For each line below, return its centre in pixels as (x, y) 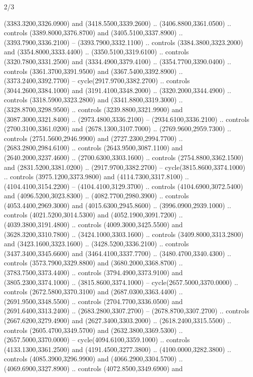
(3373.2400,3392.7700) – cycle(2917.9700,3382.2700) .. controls (97, 81)
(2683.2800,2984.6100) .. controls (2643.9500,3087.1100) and (94, 148)
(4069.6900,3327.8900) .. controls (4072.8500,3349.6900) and (94, 368)
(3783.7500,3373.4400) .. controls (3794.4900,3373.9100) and (94, 272)
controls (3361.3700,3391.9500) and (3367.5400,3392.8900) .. (94, 71)
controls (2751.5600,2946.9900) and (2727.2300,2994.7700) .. (94, 138)
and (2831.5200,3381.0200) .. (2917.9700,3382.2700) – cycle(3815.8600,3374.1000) (125, 167)
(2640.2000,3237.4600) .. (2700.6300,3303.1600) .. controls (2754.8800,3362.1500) (124, 157)
